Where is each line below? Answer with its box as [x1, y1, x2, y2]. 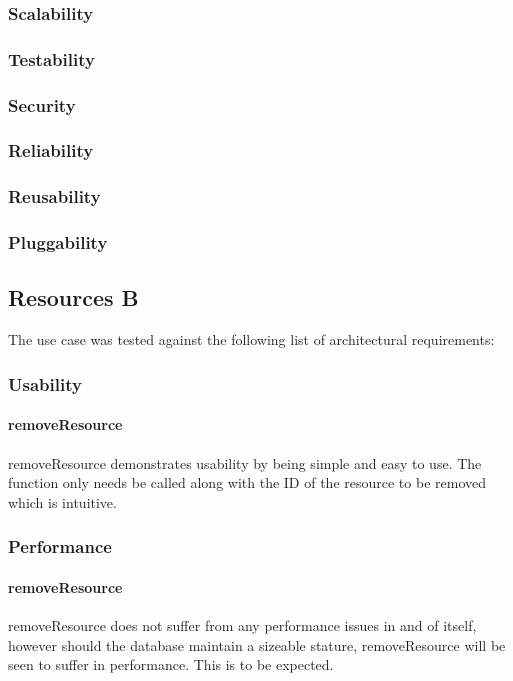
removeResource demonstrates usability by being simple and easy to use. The [8, 452, 482, 473]
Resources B [8, 282, 139, 313]
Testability [8, 46, 95, 71]
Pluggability [8, 230, 108, 255]
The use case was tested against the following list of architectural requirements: [8, 329, 495, 350]
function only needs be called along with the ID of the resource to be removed [8, 472, 487, 493]
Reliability [8, 138, 94, 163]
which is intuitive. [8, 491, 117, 512]
